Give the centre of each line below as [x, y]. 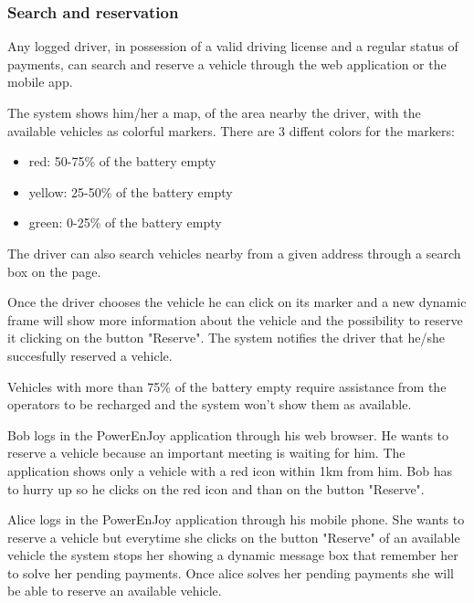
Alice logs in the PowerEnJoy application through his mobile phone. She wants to [236, 519]
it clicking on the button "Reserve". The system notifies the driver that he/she [226, 338]
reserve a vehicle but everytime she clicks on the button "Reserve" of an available [234, 537]
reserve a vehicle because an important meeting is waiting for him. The [206, 453]
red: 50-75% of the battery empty [122, 161]
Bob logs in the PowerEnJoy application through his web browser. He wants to [228, 434]
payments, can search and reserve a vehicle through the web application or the [227, 63]
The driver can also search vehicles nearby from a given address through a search [234, 253]
